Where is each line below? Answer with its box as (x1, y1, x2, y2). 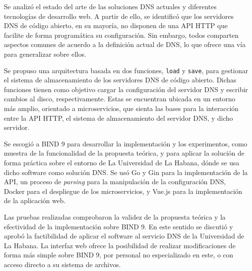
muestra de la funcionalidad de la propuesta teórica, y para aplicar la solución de (4, 148, 245, 158)
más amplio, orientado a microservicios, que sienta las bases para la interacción (4, 103, 239, 113)
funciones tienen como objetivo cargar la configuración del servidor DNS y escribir (4, 84, 248, 94)
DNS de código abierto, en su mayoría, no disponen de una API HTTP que (4, 20, 228, 31)
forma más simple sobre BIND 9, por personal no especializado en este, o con (4, 250, 234, 260)
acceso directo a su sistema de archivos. (4, 259, 121, 269)
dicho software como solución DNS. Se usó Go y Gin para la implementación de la (4, 167, 248, 177)
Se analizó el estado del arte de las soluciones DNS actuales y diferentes (4, 1, 217, 11)
